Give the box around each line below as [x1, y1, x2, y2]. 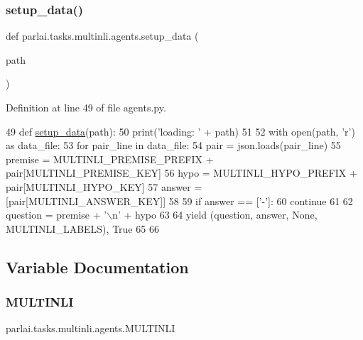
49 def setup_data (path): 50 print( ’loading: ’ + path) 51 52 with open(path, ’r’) [6, 124, 355, 138]
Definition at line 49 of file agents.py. [6, 100, 166, 114]
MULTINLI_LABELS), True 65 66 [6, 221, 159, 236]
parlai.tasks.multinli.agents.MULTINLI [6, 321, 175, 336]
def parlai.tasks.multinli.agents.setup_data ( [6, 28, 199, 43]
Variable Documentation [6, 256, 189, 278]
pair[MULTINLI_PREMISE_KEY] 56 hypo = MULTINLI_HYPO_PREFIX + [6, 165, 357, 180]
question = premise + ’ [6, 207, 107, 222]
